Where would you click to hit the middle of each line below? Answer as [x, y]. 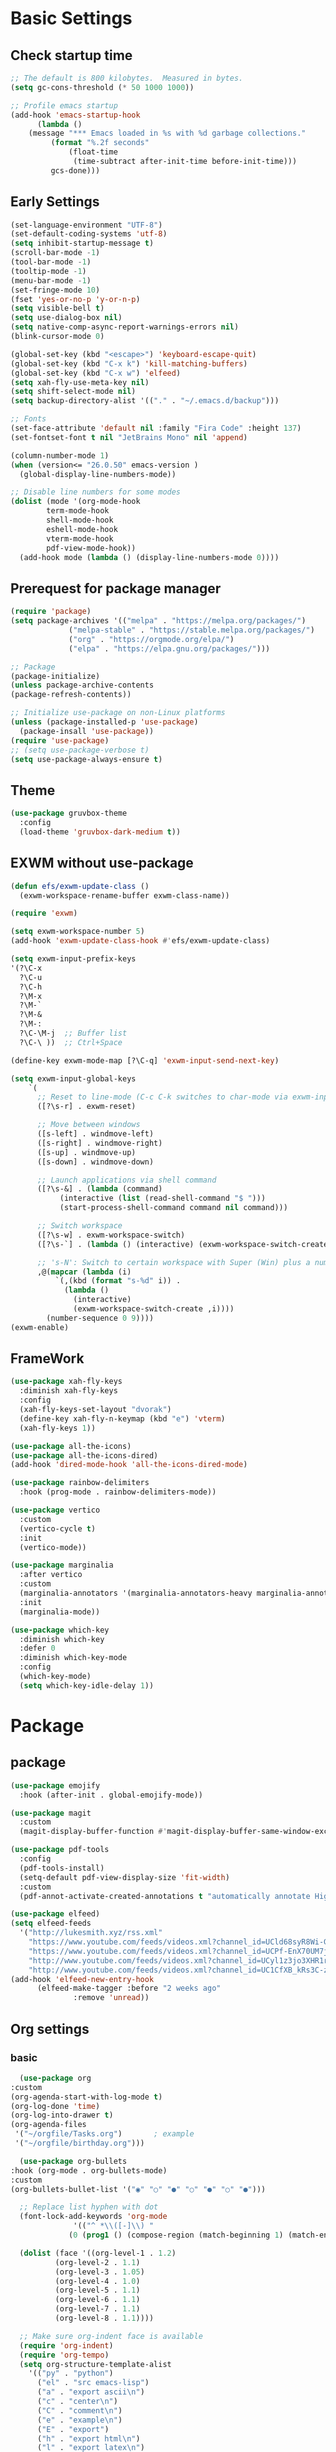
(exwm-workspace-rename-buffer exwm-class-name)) [124, 895]
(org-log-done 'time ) [55, 2106]
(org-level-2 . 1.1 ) [97, 2262]
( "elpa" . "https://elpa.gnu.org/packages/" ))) [169, 648]
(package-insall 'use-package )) [87, 731]
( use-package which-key [60, 1630]
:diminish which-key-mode [73, 1658]
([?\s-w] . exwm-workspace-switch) [111, 1235]
